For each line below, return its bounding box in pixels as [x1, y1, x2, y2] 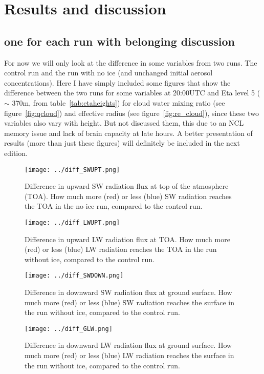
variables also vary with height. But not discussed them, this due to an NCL [4, 117, 244, 128]
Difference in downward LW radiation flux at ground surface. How [25, 340, 232, 350]
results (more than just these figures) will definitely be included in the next [4, 137, 240, 148]
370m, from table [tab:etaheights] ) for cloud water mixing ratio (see [12, 97, 225, 108]
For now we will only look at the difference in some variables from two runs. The [4, 57, 257, 68]
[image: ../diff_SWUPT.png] [25, 166, 120, 173]
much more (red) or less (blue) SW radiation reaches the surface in [25, 297, 235, 307]
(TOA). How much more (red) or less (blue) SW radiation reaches [25, 190, 232, 201]
